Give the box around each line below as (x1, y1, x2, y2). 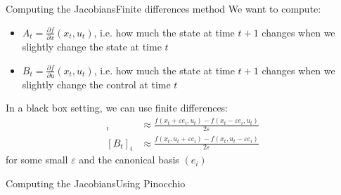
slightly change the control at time (22, 76, 171, 91)
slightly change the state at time (22, 39, 162, 53)
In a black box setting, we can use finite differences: (6, 100, 229, 115)
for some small (6, 152, 68, 167)
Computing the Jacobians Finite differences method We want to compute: (6, 1, 321, 15)
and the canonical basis (79, 152, 179, 167)
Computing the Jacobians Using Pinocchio (6, 175, 186, 190)
